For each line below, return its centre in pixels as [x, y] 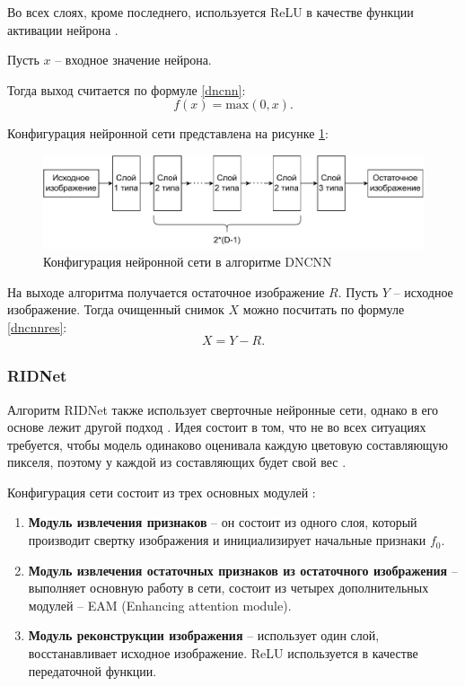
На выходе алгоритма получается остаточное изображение [166, 291]
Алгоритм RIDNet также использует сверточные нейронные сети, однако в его [223, 409]
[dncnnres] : [37, 326]
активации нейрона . [63, 29]
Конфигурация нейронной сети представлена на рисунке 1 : [168, 133]
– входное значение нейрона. [133, 60]
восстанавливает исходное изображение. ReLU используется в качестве [223, 653]
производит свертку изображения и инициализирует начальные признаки [227, 540]
